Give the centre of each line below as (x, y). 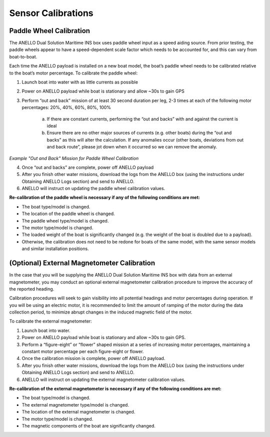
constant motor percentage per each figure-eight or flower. (83, 351)
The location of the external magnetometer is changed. (78, 412)
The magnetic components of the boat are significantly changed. (88, 425)
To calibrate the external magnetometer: (50, 321)
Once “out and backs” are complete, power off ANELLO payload (88, 167)
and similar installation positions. (55, 249)
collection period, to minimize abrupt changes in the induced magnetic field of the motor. (101, 312)
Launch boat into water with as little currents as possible (80, 82)
